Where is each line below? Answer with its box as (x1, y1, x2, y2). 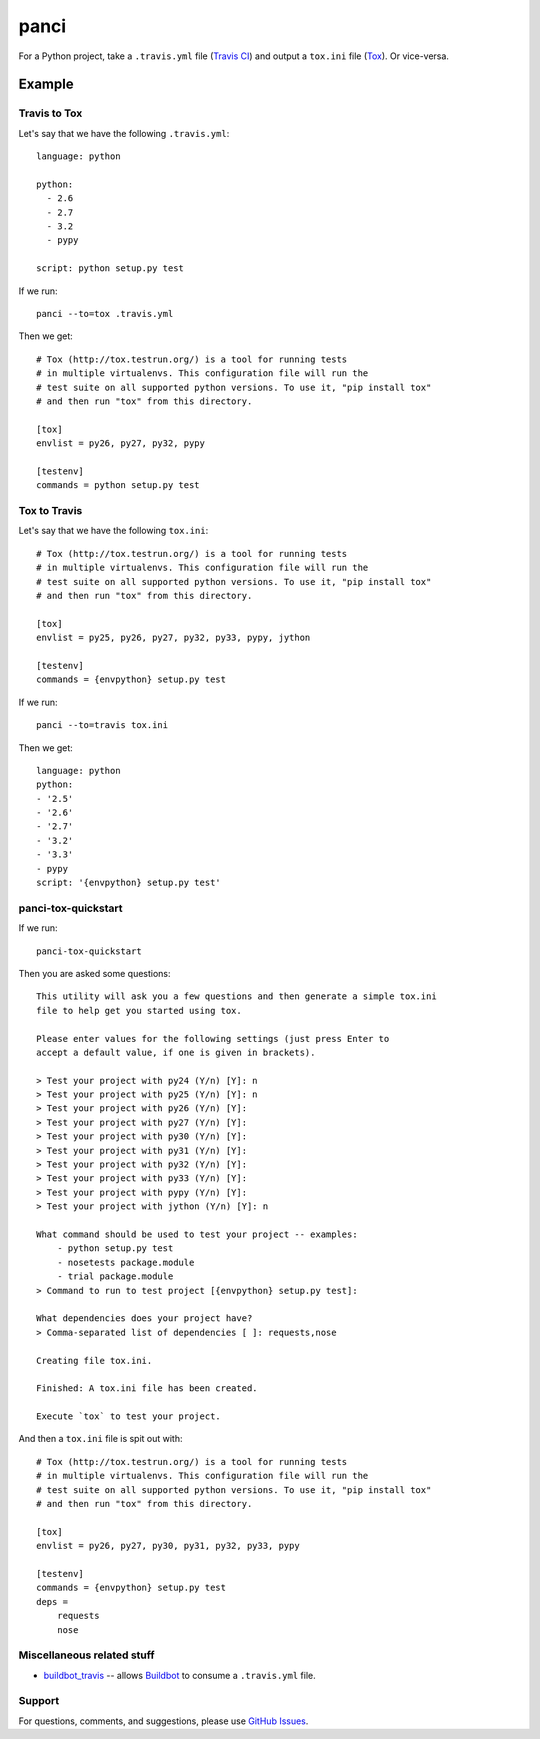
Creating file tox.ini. (36, 1355, 153, 1366)
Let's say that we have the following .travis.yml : (18, 127, 230, 139)
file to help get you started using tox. (36, 1005, 242, 1016)
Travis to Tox (18, 106, 83, 120)
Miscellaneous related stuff (18, 1648, 155, 1662)
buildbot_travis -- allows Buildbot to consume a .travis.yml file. (43, 1669, 317, 1681)
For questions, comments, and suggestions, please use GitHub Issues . (18, 1715, 309, 1727)
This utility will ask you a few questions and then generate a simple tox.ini (36, 991, 437, 1002)
